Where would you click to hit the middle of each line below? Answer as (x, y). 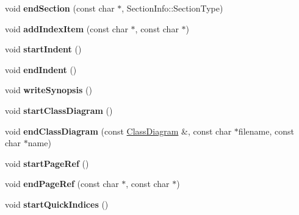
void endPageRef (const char (62, 184)
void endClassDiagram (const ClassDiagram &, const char (118, 131)
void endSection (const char (60, 8)
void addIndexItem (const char (67, 28)
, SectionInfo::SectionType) (172, 8)
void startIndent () (43, 49)
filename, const (266, 131)
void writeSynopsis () (49, 90)
